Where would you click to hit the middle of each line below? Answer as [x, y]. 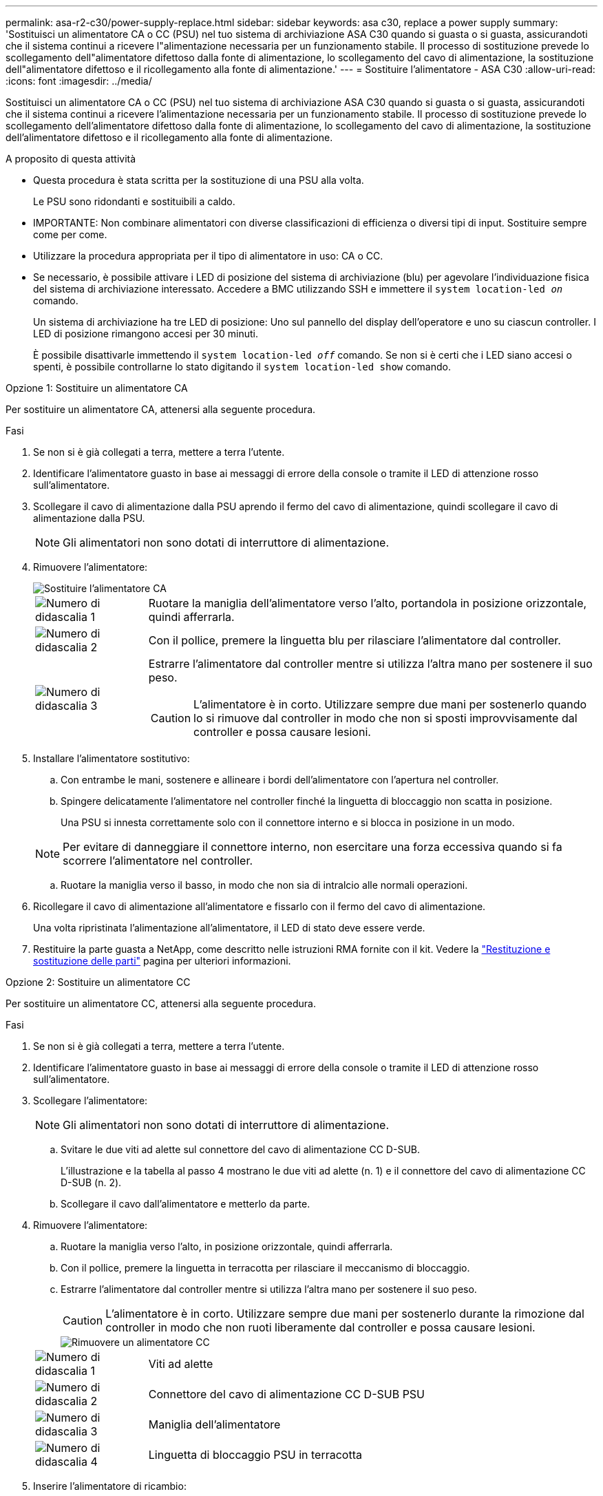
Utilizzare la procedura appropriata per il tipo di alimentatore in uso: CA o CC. [208, 256]
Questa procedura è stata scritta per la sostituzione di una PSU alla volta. [199, 180]
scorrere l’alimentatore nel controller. [158, 861]
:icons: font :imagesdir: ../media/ [79, 81]
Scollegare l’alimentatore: [91, 1100]
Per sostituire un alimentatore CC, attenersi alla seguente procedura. [161, 1003]
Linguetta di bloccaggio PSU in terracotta [255, 1455]
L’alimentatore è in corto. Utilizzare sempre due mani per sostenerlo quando [390, 704]
